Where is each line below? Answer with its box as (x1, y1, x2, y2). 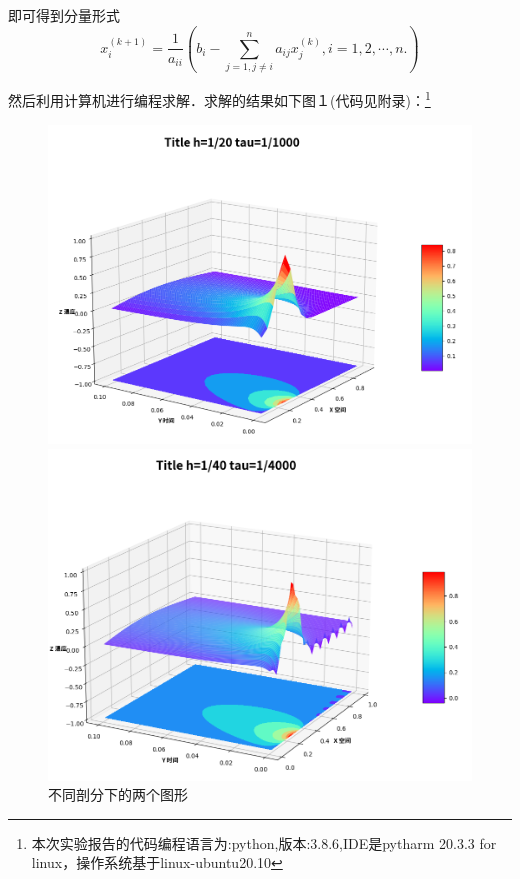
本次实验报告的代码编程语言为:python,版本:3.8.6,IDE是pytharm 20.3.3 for (31, 832, 497, 853)
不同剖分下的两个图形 (48, 784, 188, 805)
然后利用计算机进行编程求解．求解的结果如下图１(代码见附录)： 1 (8, 87, 431, 110)
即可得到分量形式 (8, 5, 120, 25)
